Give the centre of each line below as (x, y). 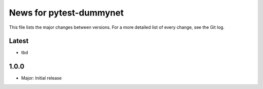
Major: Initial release (41, 78)
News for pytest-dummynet (66, 13)
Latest (19, 41)
